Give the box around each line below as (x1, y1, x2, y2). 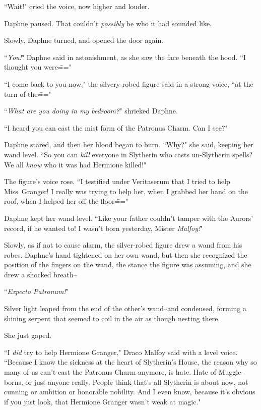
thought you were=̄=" (4, 62, 72, 72)
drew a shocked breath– (4, 269, 77, 279)
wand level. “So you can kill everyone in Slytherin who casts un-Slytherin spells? (4, 149, 253, 159)
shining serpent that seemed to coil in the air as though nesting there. (4, 313, 220, 323)
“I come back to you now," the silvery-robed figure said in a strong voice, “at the (4, 78, 253, 89)
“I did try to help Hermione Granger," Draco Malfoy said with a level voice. (4, 346, 238, 357)
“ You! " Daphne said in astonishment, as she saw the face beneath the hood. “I (4, 51, 246, 62)
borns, (4, 376, 23, 387)
